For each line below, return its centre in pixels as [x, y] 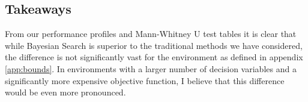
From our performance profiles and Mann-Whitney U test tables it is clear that [151, 34]
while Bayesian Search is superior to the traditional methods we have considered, [154, 45]
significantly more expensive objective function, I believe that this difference [145, 80]
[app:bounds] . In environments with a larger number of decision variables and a [151, 68]
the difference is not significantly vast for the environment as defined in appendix [154, 57]
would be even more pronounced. [65, 92]
